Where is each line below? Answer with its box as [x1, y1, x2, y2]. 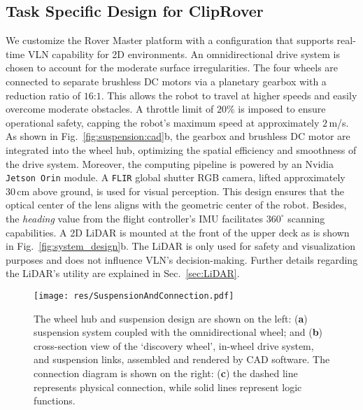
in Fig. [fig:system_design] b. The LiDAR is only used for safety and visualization [6, 239, 355, 253]
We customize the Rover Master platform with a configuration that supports [6, 33, 334, 48]
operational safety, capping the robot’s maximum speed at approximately [6, 115, 320, 129]
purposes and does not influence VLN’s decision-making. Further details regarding [6, 252, 358, 267]
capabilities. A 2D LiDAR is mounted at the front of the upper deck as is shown [6, 225, 350, 239]
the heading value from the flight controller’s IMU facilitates [6, 211, 264, 225]
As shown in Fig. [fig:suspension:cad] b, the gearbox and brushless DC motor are [6, 129, 350, 143]
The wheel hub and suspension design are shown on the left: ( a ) [34, 311, 308, 325]
